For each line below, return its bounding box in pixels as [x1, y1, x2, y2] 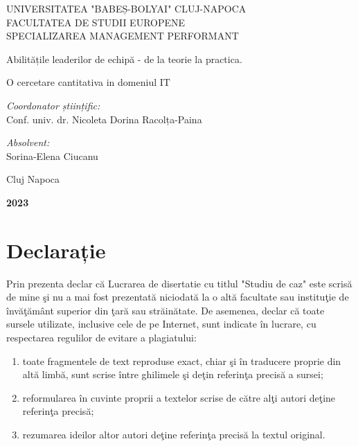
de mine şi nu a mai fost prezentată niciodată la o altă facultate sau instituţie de [6, 289, 349, 304]
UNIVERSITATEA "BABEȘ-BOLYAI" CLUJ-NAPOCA [6, 1, 247, 15]
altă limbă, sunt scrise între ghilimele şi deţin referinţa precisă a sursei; [22, 367, 323, 382]
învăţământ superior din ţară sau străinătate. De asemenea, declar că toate [6, 303, 325, 317]
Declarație [6, 235, 106, 264]
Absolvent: [6, 135, 50, 150]
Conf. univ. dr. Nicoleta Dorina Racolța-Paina [6, 111, 202, 126]
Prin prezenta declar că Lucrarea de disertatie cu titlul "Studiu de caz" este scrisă [6, 276, 352, 290]
